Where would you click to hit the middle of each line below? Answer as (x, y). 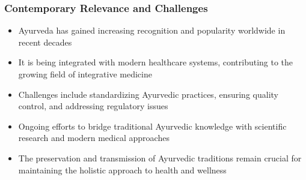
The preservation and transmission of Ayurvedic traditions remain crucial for (160, 157)
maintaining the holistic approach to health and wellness (122, 169)
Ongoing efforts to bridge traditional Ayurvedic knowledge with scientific (152, 126)
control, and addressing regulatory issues (93, 106)
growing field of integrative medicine (85, 74)
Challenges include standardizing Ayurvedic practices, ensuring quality (148, 94)
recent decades (45, 42)
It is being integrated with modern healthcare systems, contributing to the (156, 62)
